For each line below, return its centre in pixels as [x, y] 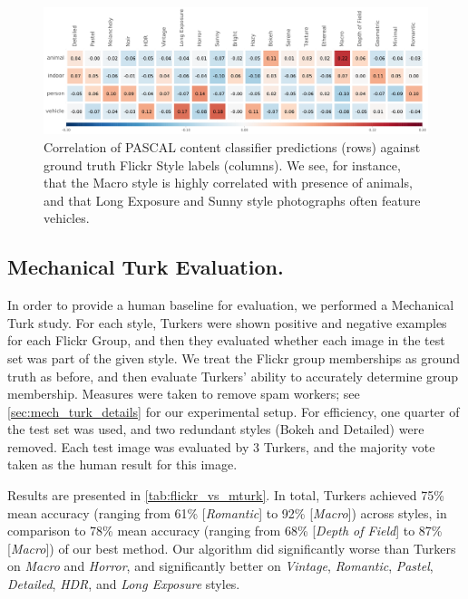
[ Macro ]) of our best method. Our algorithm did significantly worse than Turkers [232, 548]
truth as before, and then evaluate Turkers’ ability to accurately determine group [233, 376]
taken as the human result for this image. [122, 464]
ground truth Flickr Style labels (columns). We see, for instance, [222, 164]
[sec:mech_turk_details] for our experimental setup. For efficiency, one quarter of [234, 411]
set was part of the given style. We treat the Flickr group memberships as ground [234, 357]
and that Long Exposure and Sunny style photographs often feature [232, 200]
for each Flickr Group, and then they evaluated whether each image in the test [226, 340]
